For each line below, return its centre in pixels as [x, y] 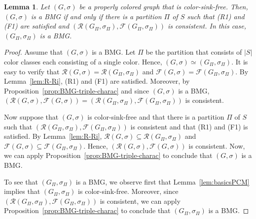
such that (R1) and [216, 16]
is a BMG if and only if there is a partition [96, 16]
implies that [22, 191]
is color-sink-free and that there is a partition [156, 116]
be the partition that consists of [194, 52]
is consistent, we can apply [140, 201]
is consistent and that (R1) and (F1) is [189, 126]
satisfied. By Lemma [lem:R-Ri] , [53, 136]
